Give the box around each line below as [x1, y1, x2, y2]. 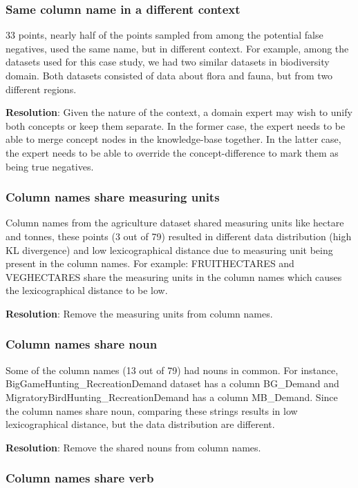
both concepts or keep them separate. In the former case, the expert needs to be [6, 118, 346, 133]
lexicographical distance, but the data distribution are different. [6, 417, 275, 431]
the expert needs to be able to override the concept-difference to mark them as [6, 145, 339, 159]
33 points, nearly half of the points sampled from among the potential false [6, 28, 323, 42]
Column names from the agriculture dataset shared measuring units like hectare [6, 215, 344, 230]
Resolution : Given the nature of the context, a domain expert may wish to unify [6, 105, 352, 119]
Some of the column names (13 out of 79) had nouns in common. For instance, [6, 362, 339, 377]
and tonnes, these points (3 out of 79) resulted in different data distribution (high [6, 228, 352, 243]
